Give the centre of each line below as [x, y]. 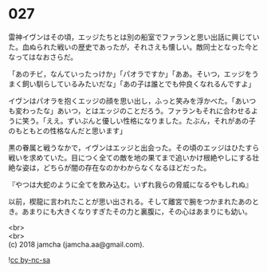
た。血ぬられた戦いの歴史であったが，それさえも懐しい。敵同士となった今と [133, 47]
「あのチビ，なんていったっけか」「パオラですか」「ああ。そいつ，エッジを [130, 73]
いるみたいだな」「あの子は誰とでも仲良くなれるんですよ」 [159, 84]
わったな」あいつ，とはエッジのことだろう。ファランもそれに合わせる [137, 110]
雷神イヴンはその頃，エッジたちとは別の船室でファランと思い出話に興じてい [134, 37]
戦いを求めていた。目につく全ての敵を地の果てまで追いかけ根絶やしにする [130, 157]
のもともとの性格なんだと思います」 [68, 130]
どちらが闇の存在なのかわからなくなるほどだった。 [127, 168]
